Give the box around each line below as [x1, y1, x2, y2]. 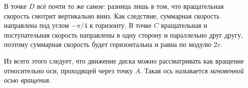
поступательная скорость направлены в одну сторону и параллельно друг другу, [4, 29, 243, 40]
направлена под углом [4, 20, 69, 30]
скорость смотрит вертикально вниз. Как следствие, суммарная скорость [4, 10, 220, 21]
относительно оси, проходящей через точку [4, 65, 133, 75]
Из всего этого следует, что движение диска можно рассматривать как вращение [4, 55, 244, 66]
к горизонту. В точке [89, 20, 151, 30]
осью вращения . [4, 75, 51, 85]
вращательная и [161, 20, 207, 30]
